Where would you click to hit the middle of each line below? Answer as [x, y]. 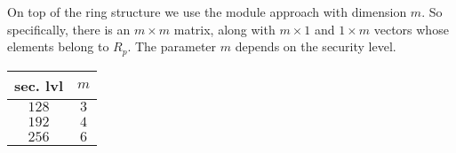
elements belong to [58, 46]
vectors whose [411, 29]
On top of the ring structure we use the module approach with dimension [207, 11]
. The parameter [172, 46]
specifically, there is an [69, 29]
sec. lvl [39, 85]
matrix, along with [224, 29]
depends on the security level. [316, 46]
